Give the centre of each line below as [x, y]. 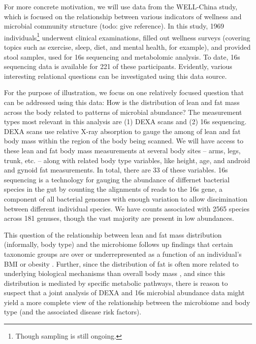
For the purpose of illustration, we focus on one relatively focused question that [124, 92]
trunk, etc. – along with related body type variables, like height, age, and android [127, 160]
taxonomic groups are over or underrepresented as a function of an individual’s [123, 254]
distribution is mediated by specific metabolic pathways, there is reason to [116, 283]
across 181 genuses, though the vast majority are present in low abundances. [119, 218]
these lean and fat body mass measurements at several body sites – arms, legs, [122, 150]
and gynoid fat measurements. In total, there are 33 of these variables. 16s [116, 170]
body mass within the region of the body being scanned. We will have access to [124, 141]
